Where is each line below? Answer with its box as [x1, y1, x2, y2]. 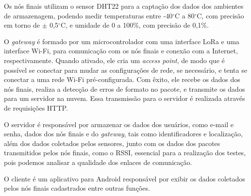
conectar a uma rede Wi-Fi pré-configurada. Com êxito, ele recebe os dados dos [4, 74, 240, 84]
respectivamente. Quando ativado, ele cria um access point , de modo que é [4, 55, 225, 65]
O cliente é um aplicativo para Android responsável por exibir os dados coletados [4, 173, 245, 183]
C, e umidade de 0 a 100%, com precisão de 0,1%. [60, 20, 209, 30]
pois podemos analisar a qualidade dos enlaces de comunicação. [4, 157, 192, 167]
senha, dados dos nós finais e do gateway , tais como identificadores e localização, [4, 129, 243, 139]
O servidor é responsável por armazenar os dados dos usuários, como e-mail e [4, 119, 234, 129]
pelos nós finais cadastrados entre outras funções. [4, 183, 150, 193]
